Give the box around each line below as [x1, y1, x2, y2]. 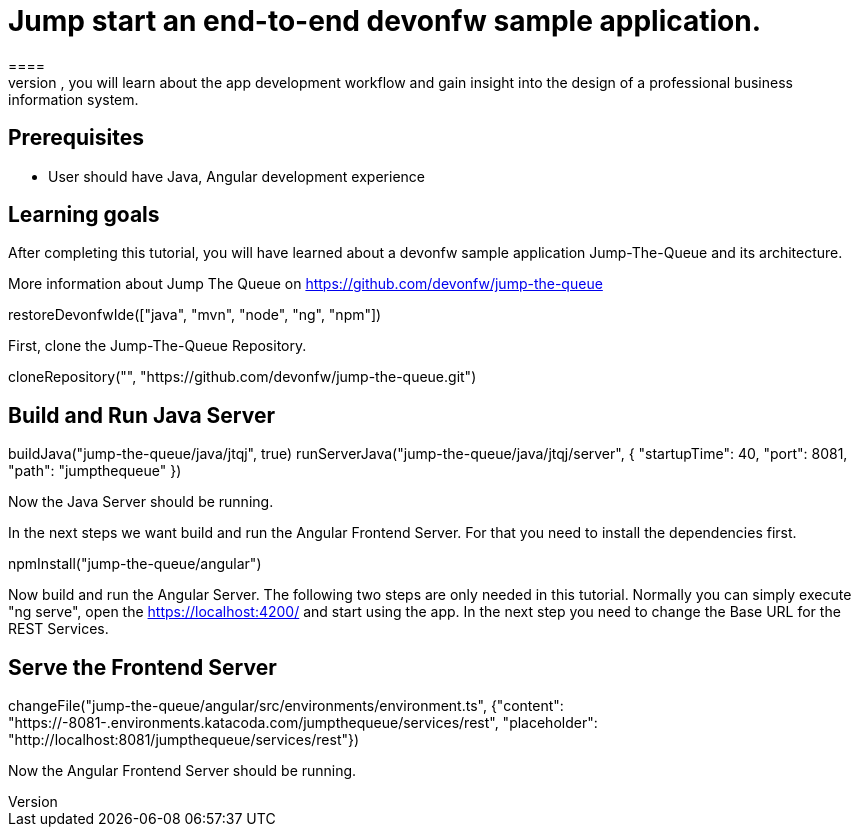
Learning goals [8, 202, 160, 228]
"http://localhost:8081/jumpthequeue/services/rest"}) [8, 731, 360, 749]
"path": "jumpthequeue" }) [8, 462, 182, 480]
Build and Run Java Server [8, 402, 276, 428]
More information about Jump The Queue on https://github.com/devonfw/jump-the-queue [8, 275, 603, 293]
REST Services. [8, 620, 109, 638]
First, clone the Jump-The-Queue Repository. [8, 337, 307, 355]
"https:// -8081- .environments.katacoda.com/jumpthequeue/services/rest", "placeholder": [8, 714, 598, 732]
